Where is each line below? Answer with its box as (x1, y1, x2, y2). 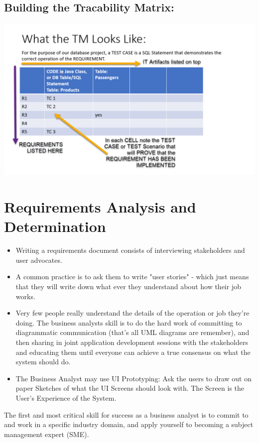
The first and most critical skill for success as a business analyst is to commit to (4, 409, 249, 420)
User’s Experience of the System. (15, 392, 117, 403)
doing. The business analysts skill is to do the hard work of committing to (15, 317, 242, 328)
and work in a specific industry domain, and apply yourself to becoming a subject (4, 419, 254, 430)
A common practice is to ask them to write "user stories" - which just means (15, 271, 249, 282)
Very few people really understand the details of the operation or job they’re (15, 308, 250, 318)
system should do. (15, 356, 71, 367)
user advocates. (15, 254, 62, 265)
